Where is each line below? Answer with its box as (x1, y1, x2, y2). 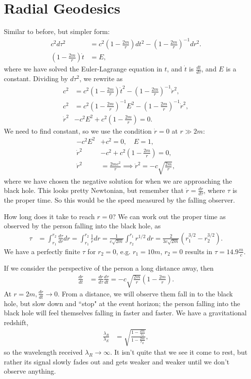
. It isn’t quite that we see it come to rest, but (110, 347, 248, 357)
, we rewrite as (79, 73, 123, 84)
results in (185, 246, 212, 256)
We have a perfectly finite (4, 246, 80, 256)
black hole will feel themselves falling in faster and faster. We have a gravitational (4, 308, 247, 318)
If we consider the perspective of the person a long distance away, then (4, 262, 214, 273)
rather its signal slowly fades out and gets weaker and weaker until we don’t (4, 356, 230, 366)
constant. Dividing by (4, 73, 68, 84)
